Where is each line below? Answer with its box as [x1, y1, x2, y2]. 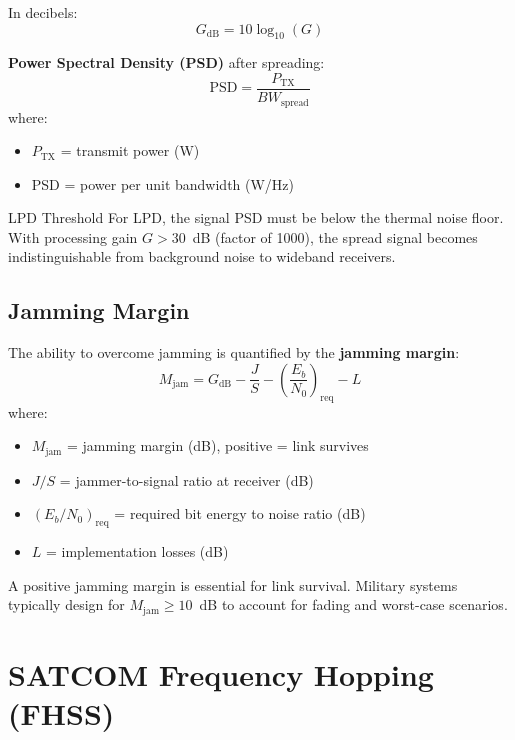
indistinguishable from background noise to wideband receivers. [8, 246, 396, 267]
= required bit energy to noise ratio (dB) [114, 503, 366, 524]
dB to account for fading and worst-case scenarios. [199, 594, 508, 615]
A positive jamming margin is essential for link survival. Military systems [8, 574, 458, 595]
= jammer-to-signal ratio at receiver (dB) [59, 469, 314, 490]
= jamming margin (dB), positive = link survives [66, 435, 369, 456]
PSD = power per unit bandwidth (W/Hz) [31, 173, 295, 194]
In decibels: [8, 2, 78, 22]
